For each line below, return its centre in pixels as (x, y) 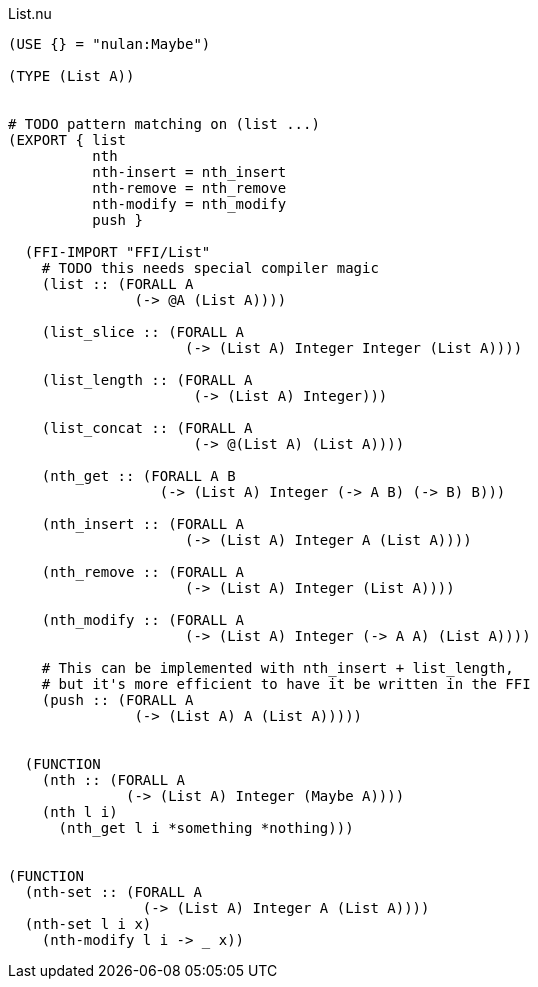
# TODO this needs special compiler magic (210, 268)
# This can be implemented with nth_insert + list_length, (277, 668)
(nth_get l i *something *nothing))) (206, 828)
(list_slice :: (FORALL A (143, 332)
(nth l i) (79, 812)
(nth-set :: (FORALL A (113, 892)
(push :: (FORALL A (117, 700)
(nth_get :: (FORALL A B (138, 476)
